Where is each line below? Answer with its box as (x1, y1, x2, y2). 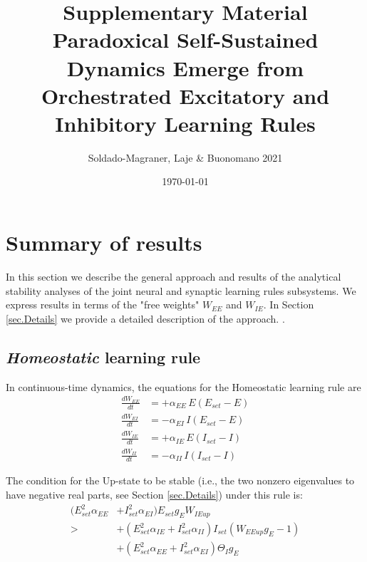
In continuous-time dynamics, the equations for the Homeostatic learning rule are (6, 379, 361, 394)
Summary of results (6, 228, 202, 257)
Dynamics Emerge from (66, 53, 304, 82)
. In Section (263, 297, 314, 312)
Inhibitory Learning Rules (55, 108, 316, 137)
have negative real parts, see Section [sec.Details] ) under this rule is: (6, 487, 303, 502)
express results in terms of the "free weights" (6, 297, 200, 312)
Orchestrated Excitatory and (41, 80, 330, 110)
